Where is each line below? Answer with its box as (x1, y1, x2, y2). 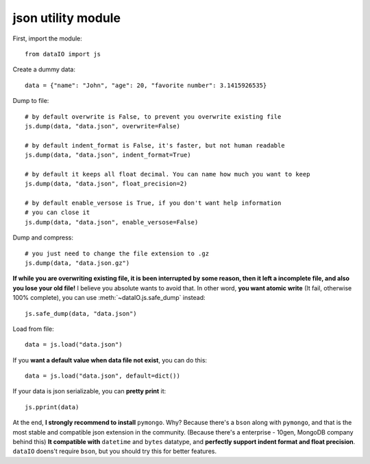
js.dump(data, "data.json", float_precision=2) (25, 180, 188, 188)
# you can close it (25, 209, 90, 216)
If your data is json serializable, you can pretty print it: (12, 387, 166, 395)
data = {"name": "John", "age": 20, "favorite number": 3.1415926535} (25, 81, 267, 89)
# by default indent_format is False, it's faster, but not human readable (25, 141, 285, 149)
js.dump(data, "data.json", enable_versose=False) (25, 218, 199, 226)
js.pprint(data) (25, 403, 79, 411)
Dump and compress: (12, 233, 74, 242)
